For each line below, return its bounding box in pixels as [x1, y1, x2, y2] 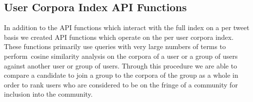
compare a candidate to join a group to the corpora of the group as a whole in [4, 70, 238, 80]
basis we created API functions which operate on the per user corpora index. [4, 32, 234, 42]
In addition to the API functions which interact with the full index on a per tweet [4, 22, 250, 33]
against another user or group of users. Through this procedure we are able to [4, 60, 237, 70]
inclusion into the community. [4, 89, 93, 99]
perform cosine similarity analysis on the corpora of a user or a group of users [4, 51, 238, 61]
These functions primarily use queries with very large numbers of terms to [4, 41, 226, 51]
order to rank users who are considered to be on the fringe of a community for [4, 79, 238, 89]
